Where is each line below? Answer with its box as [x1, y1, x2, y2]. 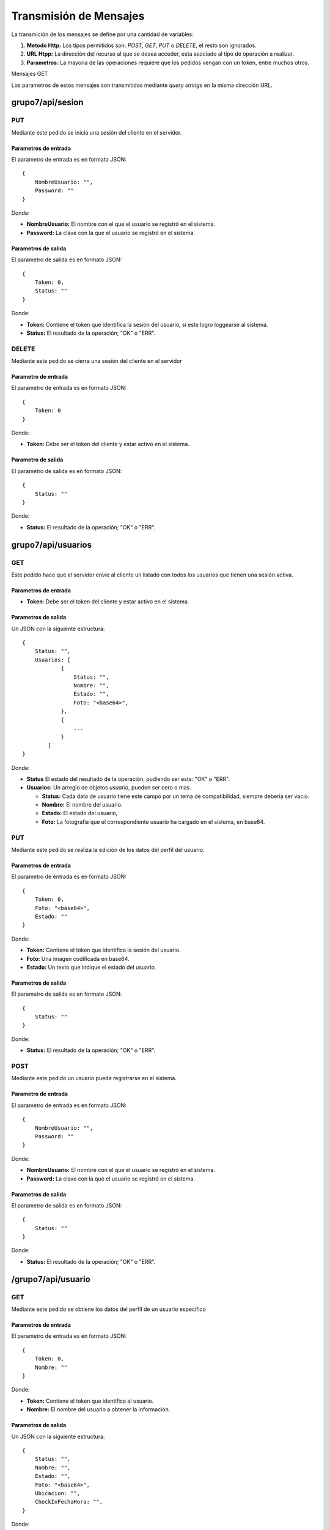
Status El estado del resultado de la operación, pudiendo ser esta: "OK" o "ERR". [26, 775, 230, 783]
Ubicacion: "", [34, 1490, 81, 1496]
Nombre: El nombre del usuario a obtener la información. [26, 1406, 170, 1413]
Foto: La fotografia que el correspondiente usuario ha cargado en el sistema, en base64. [42, 818, 265, 826]
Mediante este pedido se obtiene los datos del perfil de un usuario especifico [11, 1305, 206, 1313]
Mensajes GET [11, 70, 48, 78]
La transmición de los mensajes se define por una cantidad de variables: [11, 31, 194, 38]
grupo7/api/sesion [11, 97, 84, 108]
